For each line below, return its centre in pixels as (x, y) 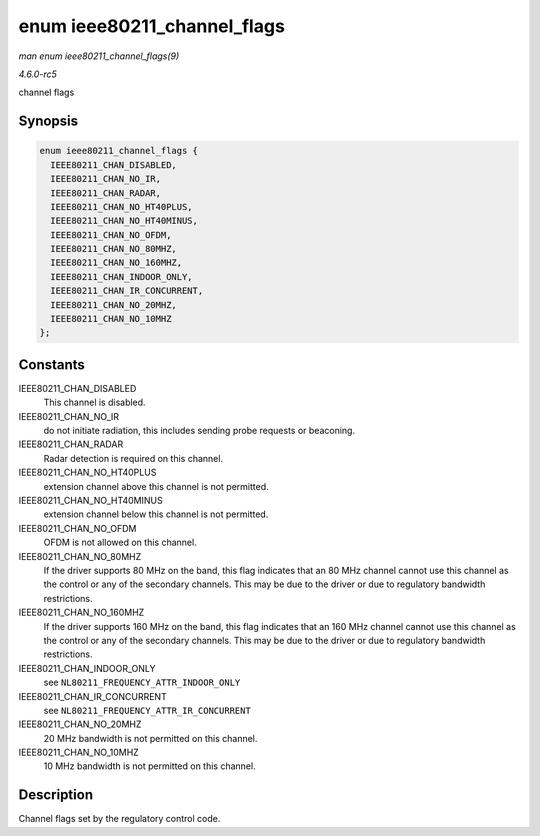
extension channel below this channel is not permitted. (156, 514)
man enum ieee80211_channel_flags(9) (99, 56)
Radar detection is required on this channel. (133, 458)
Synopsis (48, 121)
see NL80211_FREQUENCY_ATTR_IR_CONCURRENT (147, 710)
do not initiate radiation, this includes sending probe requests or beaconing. (199, 431)
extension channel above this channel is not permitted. (156, 486)
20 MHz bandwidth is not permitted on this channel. (150, 738)
